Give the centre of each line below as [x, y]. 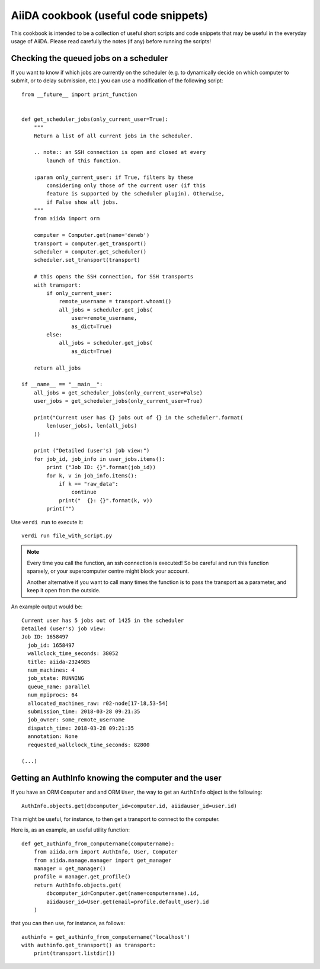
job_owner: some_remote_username [76, 720]
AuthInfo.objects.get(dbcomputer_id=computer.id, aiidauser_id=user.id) [129, 806]
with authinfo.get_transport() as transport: [89, 945]
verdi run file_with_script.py [67, 535]
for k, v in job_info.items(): [92, 476]
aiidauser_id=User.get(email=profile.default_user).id [128, 901]
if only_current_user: [79, 293]
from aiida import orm [67, 219]
